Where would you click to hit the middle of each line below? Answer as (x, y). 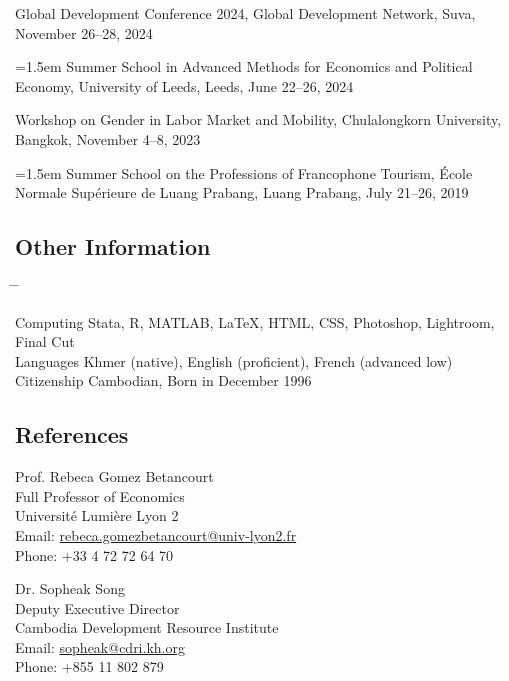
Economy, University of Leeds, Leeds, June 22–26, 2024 (184, 85)
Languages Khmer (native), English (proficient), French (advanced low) (234, 360)
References (72, 434)
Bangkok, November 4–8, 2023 (108, 138)
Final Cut (45, 341)
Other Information (113, 246)
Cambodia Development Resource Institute (147, 627)
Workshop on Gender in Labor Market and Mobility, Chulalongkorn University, (258, 119)
